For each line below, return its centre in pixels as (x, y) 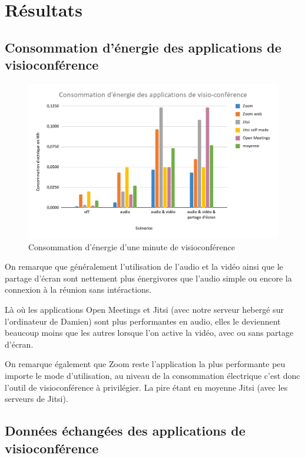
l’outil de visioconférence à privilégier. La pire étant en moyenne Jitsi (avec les (146, 387)
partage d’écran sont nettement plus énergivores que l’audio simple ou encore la (148, 278)
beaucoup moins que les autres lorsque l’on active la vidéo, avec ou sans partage (149, 333)
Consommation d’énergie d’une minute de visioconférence (132, 246)
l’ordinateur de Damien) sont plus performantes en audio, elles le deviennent (143, 321)
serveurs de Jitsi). (37, 399)
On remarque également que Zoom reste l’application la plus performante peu (145, 364)
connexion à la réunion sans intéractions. (78, 289)
